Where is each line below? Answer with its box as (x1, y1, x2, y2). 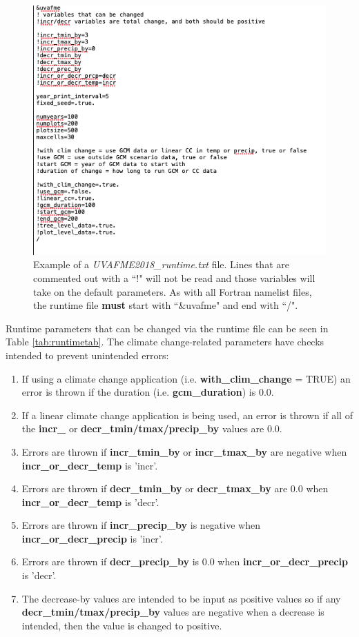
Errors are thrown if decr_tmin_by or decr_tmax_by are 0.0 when (21, 481, 329, 496)
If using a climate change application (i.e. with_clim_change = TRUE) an (21, 371, 351, 385)
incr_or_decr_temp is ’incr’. (21, 458, 158, 472)
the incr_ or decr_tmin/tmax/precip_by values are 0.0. (21, 421, 282, 436)
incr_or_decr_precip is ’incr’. (21, 531, 163, 545)
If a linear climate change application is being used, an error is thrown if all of (21, 407, 353, 422)
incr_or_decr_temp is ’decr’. (21, 494, 159, 509)
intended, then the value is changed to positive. (21, 618, 222, 632)
